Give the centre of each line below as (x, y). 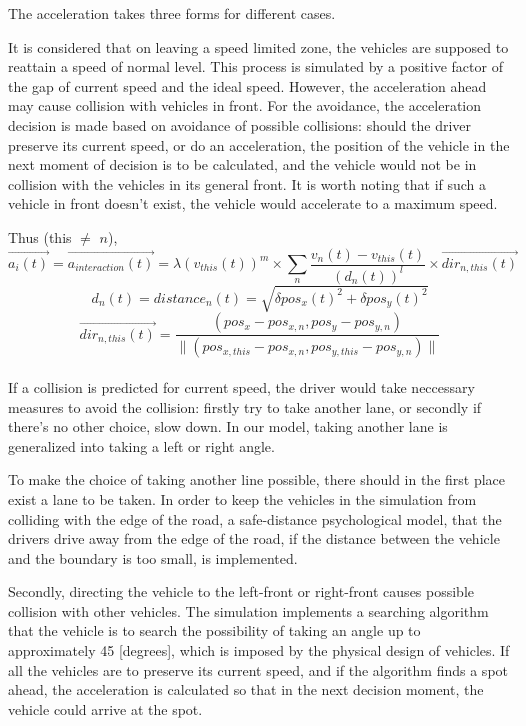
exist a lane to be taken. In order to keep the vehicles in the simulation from (242, 498)
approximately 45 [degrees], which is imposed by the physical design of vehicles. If (259, 650)
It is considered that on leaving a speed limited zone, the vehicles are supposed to (258, 46)
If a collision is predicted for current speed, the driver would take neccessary (241, 386)
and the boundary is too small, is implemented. (153, 557)
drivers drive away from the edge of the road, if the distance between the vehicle (254, 538)
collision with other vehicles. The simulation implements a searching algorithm (248, 610)
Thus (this (40, 236)
